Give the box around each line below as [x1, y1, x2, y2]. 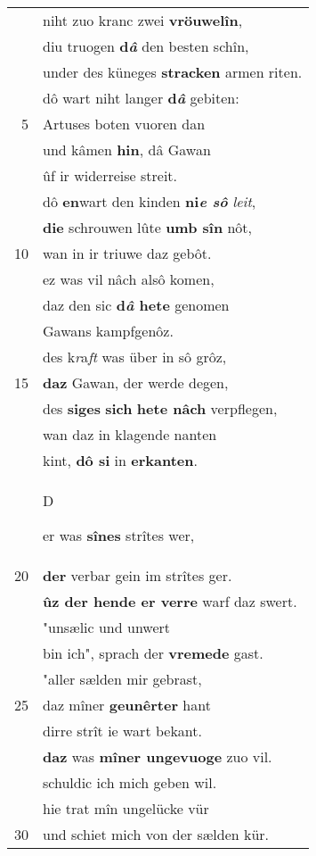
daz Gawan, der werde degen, [43, 372, 229, 393]
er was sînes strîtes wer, [43, 525, 195, 545]
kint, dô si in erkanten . [43, 450, 198, 470]
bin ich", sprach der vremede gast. [43, 643, 263, 663]
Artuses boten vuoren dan [43, 113, 206, 134]
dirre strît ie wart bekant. [43, 720, 202, 741]
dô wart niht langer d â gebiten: [43, 87, 239, 108]
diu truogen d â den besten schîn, [43, 36, 249, 56]
